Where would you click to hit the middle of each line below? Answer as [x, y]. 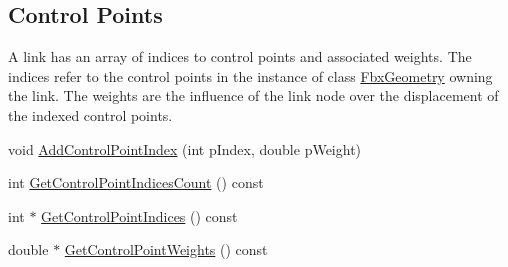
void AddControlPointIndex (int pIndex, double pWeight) [185, 148]
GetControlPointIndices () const [139, 215]
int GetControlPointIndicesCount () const [136, 182]
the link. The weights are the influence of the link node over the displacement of [253, 95]
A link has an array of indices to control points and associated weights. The [240, 56]
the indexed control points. [90, 114]
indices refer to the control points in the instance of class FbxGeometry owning [250, 75]
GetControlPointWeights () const [166, 249]
